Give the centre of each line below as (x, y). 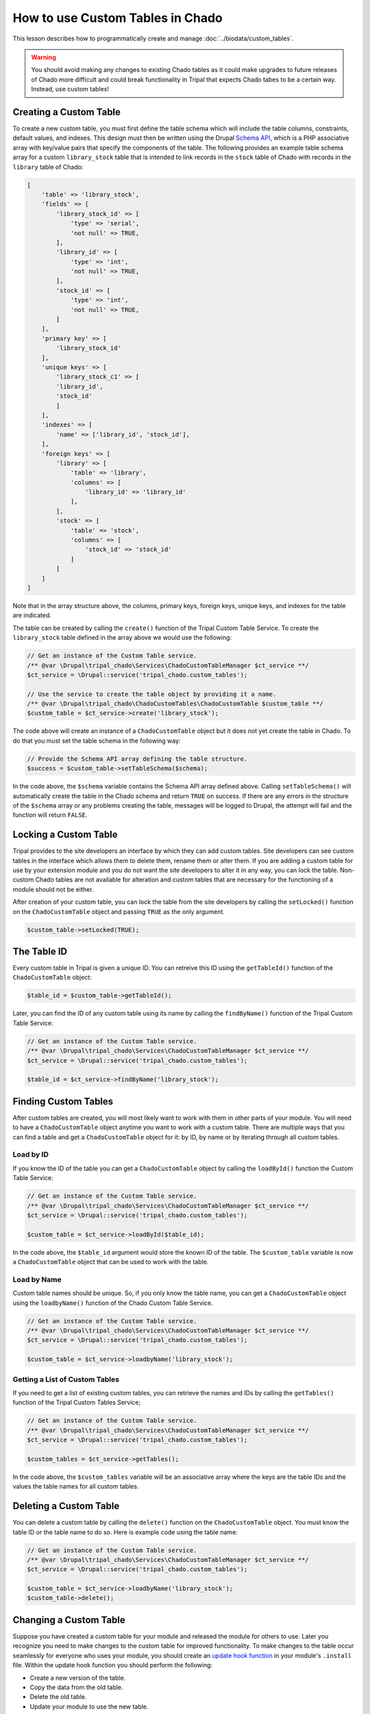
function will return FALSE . (50, 815)
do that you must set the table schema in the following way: (97, 740)
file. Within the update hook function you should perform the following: (112, 1665)
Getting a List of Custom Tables (66, 1379)
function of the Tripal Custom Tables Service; (77, 1403)
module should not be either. (53, 889)
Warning (44, 57)
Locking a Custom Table (65, 835)
